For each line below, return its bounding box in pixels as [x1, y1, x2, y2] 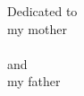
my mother [7, 19, 67, 38]
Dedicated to [7, 2, 78, 20]
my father [7, 72, 61, 91]
